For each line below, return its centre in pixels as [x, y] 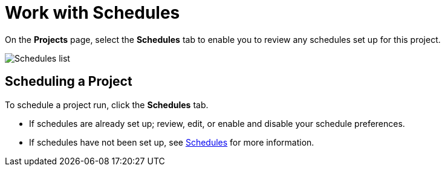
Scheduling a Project [69, 82]
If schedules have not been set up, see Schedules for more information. [172, 142]
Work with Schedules [93, 13]
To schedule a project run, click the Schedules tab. [107, 105]
